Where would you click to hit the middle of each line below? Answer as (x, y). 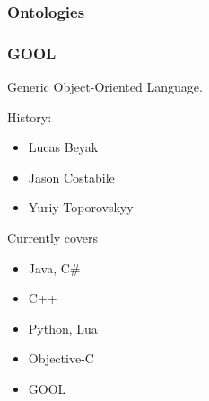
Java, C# (54, 267)
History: (30, 116)
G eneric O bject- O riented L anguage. (105, 87)
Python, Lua (63, 328)
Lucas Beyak (63, 147)
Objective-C (61, 358)
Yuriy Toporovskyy (81, 207)
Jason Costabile (71, 177)
